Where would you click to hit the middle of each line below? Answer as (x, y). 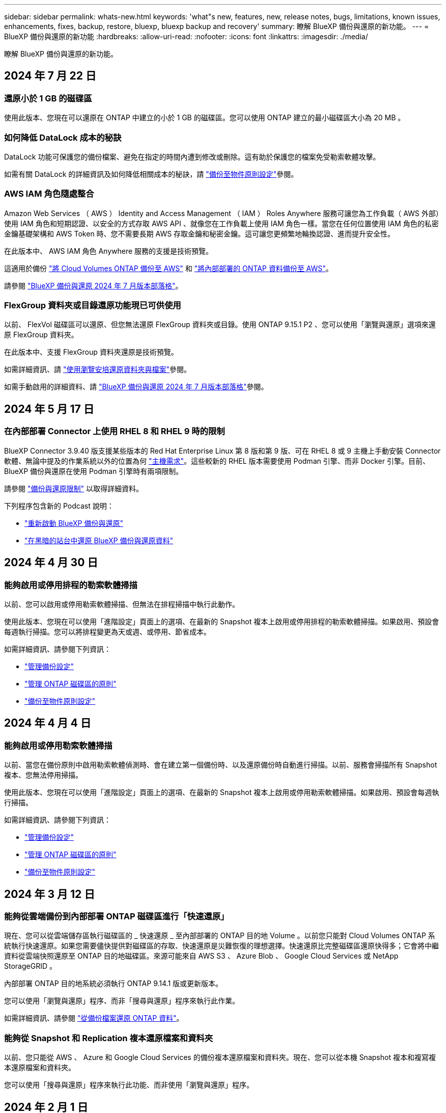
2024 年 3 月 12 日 (50, 894)
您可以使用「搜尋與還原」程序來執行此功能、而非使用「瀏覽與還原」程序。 (129, 1085)
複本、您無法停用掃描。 (43, 775)
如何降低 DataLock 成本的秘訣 (63, 137)
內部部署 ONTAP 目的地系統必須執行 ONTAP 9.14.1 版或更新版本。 (114, 984)
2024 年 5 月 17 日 (49, 409)
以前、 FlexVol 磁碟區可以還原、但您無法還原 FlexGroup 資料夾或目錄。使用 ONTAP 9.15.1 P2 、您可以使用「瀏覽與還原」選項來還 (220, 325)
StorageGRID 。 (30, 966)
